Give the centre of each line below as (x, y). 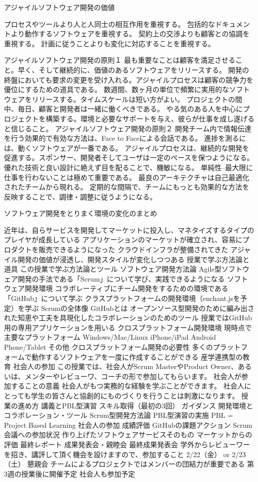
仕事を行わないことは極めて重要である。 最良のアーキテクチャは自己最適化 (127, 177)
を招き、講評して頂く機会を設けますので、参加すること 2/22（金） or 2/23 (125, 454)
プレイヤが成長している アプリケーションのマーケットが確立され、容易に (123, 240)
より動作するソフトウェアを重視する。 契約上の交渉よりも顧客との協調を (130, 34)
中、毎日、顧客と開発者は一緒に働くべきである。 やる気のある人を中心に (124, 109)
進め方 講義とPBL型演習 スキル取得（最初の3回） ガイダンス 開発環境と (135, 405)
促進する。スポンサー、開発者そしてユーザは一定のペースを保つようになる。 (129, 157)
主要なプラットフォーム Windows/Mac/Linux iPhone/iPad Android (110, 337)
